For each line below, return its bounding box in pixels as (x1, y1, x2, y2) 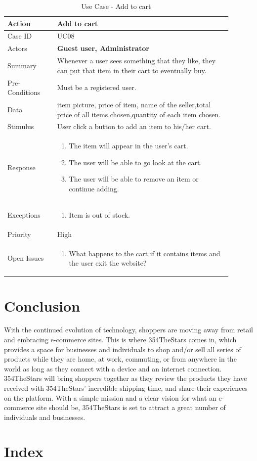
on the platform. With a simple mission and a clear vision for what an (4, 392, 216, 403)
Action (7, 18, 31, 28)
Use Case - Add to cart (81, 1, 151, 11)
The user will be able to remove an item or (69, 174, 199, 184)
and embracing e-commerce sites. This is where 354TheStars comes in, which (4, 334, 237, 344)
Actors (7, 43, 27, 53)
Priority (7, 229, 31, 239)
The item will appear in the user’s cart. (69, 140, 188, 151)
